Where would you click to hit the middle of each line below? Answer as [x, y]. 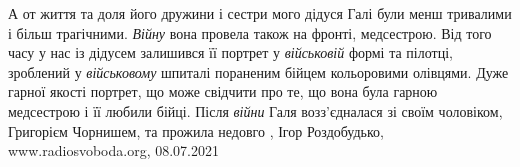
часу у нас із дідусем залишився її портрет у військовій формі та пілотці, [230, 52]
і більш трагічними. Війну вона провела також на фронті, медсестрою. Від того [250, 32]
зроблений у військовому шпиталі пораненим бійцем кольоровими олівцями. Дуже [258, 71]
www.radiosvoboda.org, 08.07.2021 [113, 150]
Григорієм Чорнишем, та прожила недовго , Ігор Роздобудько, [196, 130]
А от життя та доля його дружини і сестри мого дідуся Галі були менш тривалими [260, 13]
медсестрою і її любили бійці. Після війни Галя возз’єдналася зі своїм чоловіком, [255, 110]
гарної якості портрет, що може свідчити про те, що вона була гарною [223, 91]
